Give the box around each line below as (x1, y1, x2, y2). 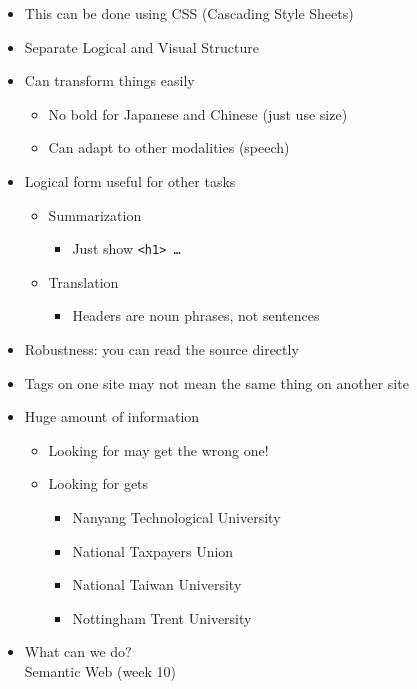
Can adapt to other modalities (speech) (48, 137, 290, 158)
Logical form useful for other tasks (24, 170, 236, 191)
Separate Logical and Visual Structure (24, 36, 259, 57)
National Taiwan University (72, 574, 242, 595)
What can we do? (24, 641, 132, 662)
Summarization (48, 204, 142, 225)
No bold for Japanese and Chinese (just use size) (48, 103, 348, 124)
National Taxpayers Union (72, 540, 234, 561)
